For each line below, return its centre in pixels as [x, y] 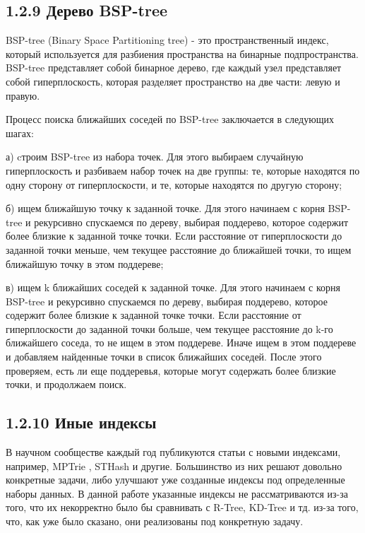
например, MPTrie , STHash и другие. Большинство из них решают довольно [174, 465]
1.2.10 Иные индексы [81, 422]
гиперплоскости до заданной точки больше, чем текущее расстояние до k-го [169, 328]
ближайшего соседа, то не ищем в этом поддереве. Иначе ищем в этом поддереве [181, 342]
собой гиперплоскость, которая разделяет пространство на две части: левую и [173, 81]
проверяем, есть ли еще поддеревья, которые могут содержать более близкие [171, 370]
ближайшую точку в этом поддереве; [85, 263]
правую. [23, 95]
